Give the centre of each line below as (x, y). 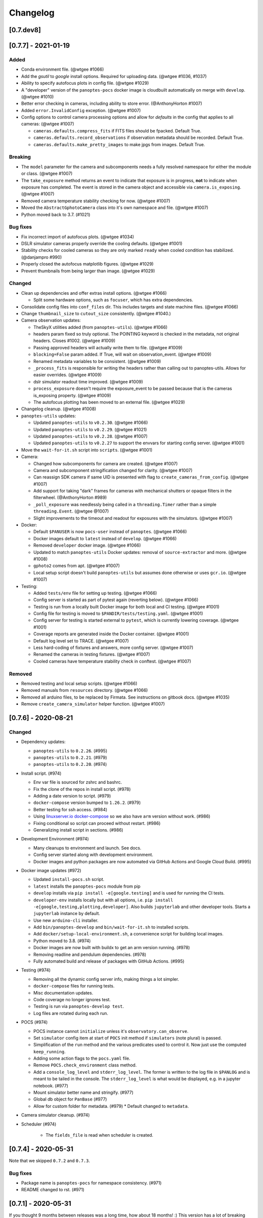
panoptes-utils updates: (49, 416)
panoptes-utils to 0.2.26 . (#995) (70, 751)
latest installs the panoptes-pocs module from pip (87, 886)
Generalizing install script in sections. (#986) (78, 830)
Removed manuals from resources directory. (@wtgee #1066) (85, 690)
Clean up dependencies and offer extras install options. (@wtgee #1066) (94, 293)
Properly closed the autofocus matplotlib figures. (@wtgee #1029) (87, 264)
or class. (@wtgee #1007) (47, 173)
